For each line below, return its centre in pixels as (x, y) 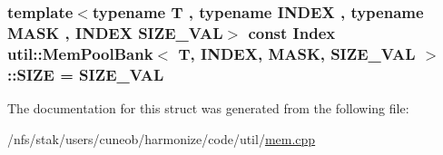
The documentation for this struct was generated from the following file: (208, 107)
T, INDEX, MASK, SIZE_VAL (297, 53)
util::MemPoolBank (80, 53)
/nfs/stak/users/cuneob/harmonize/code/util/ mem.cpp (162, 138)
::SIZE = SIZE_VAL (86, 74)
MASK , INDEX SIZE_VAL (115, 32)
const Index (292, 32)
